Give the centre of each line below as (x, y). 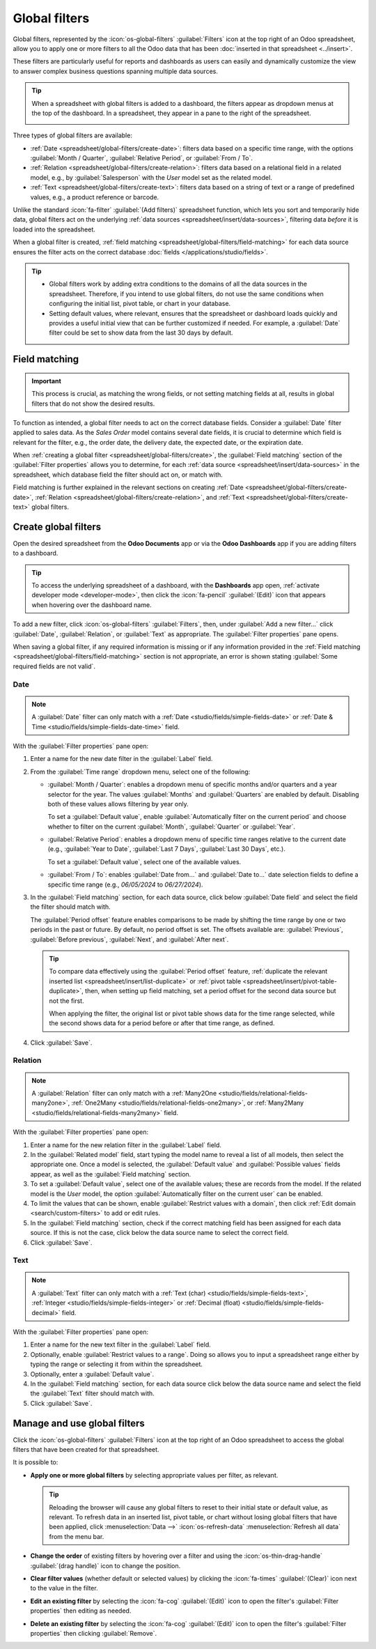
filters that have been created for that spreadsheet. (86, 1450)
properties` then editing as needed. (81, 1611)
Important (47, 381)
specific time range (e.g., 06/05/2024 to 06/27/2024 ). (125, 884)
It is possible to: (36, 1462)
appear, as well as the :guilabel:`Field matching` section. (111, 1174)
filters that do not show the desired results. (93, 404)
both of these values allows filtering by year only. (118, 804)
